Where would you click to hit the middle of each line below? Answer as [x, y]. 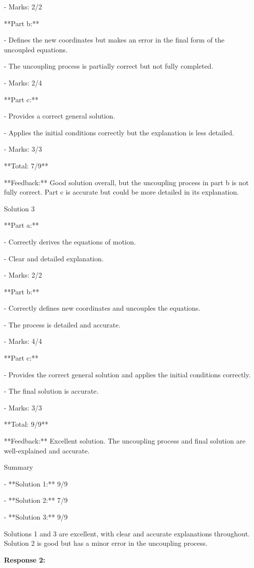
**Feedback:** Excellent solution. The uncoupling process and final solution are [125, 441]
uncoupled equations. [36, 49]
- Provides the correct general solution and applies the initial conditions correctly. [127, 374]
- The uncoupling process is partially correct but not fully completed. [109, 66]
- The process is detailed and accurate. [62, 324]
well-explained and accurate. [47, 450]
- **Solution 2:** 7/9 [36, 500]
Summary [18, 467]
